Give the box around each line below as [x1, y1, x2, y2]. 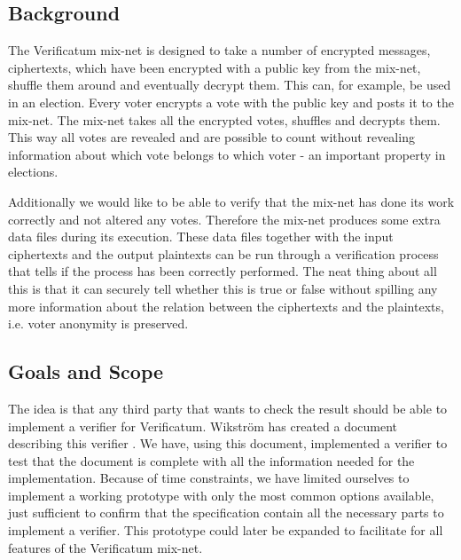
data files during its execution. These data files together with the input [8, 227, 394, 246]
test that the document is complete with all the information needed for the [8, 451, 415, 469]
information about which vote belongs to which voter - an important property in [8, 145, 446, 163]
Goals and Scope [8, 358, 164, 385]
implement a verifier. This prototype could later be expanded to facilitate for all [8, 521, 443, 540]
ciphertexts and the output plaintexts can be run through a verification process [8, 244, 439, 263]
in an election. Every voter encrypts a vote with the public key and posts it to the [8, 92, 454, 111]
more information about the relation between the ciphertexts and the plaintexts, [8, 296, 444, 315]
